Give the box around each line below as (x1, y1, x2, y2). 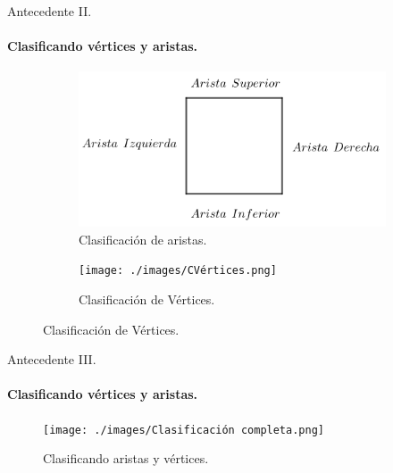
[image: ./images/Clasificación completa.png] (43, 423, 324, 436)
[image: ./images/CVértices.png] (79, 264, 277, 278)
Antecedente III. (7, 350, 96, 369)
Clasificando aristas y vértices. (43, 449, 209, 468)
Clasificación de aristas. (79, 229, 207, 248)
